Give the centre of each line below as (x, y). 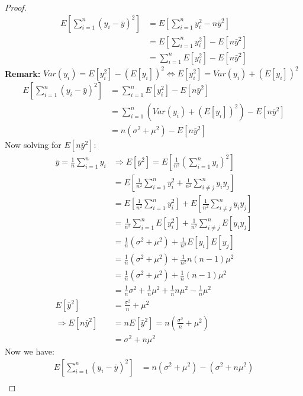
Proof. (16, 7)
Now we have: (30, 351)
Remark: (23, 73)
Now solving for (33, 145)
